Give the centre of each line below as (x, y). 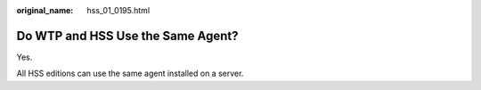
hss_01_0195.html (118, 10)
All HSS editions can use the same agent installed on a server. (130, 74)
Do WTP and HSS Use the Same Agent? (128, 36)
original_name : (45, 10)
